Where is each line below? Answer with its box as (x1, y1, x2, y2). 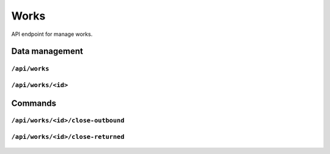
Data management (11, 46, 84, 57)
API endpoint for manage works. (11, 30, 93, 38)
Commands (11, 98, 57, 108)
